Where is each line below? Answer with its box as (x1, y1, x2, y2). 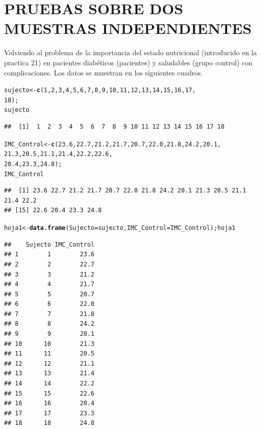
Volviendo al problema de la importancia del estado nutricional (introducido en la (4, 47, 257, 58)
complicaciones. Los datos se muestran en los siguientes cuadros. (4, 67, 203, 77)
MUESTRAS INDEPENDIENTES (4, 18, 252, 38)
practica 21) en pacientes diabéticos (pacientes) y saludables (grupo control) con (4, 57, 253, 67)
